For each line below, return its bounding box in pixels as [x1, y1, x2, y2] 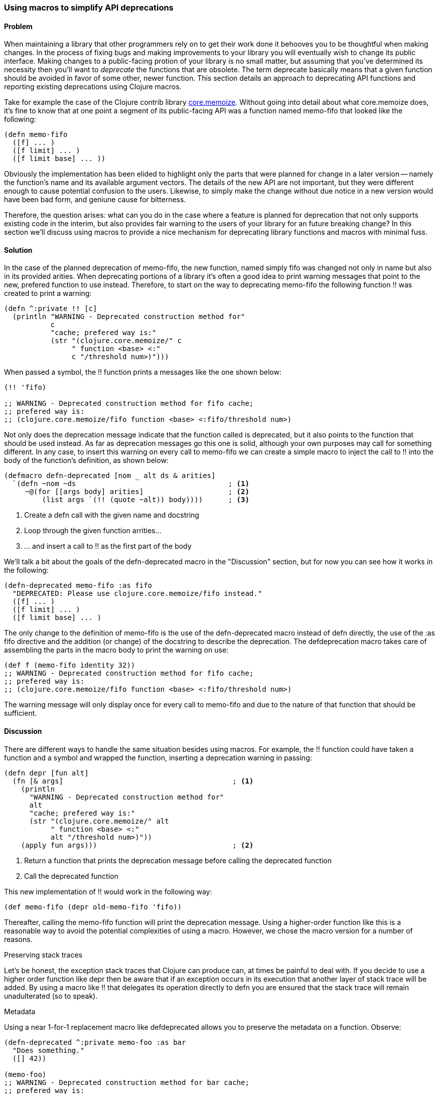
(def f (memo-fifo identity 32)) [4, 661, 135, 670]
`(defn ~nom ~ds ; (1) [12, 480, 249, 488]
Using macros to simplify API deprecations [4, 3, 174, 13]
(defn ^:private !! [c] [4, 304, 97, 313]
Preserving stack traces [4, 950, 83, 959]
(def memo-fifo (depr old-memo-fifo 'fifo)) [4, 902, 182, 911]
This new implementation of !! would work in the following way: [4, 887, 212, 896]
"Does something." [12, 1046, 85, 1054]
